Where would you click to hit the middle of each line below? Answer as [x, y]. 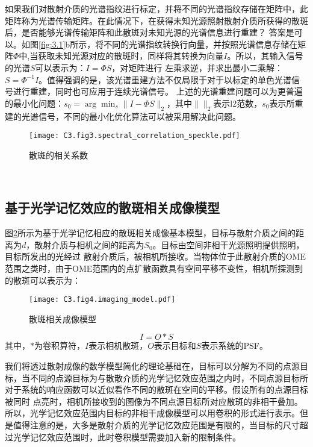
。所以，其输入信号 [265, 56]
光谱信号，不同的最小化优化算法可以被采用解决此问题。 [131, 116]
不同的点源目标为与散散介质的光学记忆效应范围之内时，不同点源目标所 [169, 377]
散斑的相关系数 [58, 155]
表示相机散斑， [118, 345]
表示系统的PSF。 [234, 345]
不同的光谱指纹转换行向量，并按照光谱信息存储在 [201, 44]
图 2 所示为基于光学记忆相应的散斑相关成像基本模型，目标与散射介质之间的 [150, 233]
